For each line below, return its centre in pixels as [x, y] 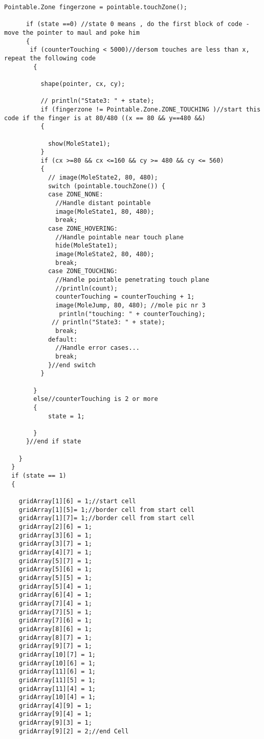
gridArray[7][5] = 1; [55, 612]
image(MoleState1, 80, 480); [105, 211]
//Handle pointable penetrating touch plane [132, 280]
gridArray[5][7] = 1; [55, 561]
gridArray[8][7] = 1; [55, 637]
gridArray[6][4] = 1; [55, 595]
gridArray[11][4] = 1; [57, 689]
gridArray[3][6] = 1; [55, 535]
